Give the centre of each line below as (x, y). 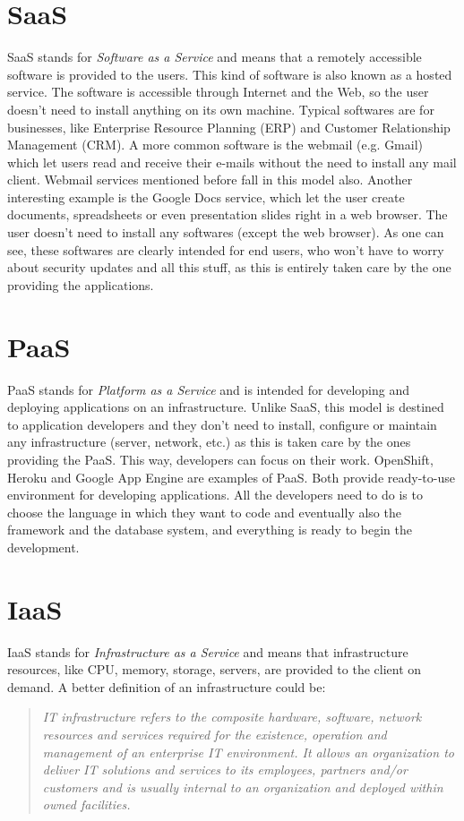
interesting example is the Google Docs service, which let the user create (206, 197)
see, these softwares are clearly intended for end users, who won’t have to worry (226, 249)
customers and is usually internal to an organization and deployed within (243, 787)
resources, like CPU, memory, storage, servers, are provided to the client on (215, 669)
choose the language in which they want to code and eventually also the (204, 512)
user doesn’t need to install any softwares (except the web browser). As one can (226, 232)
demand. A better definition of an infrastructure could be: (167, 686)
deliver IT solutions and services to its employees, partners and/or (225, 770)
